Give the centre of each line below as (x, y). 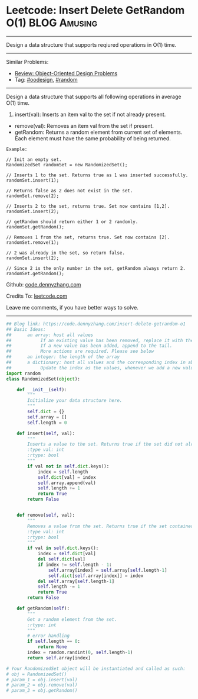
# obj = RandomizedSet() (37, 674)
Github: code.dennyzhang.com (44, 284)
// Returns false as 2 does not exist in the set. (70, 191)
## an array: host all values (50, 335)
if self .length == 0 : (54, 642)
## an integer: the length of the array (63, 357)
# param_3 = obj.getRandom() (42, 691)
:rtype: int (42, 625)
